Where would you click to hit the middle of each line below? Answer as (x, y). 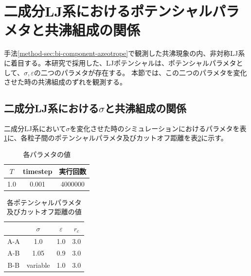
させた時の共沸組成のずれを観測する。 (65, 82)
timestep (37, 171)
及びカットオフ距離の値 (44, 212)
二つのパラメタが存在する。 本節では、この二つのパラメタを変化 (144, 72)
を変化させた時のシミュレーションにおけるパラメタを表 (158, 128)
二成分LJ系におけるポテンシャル (108, 11)
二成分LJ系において (35, 128)
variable (38, 265)
